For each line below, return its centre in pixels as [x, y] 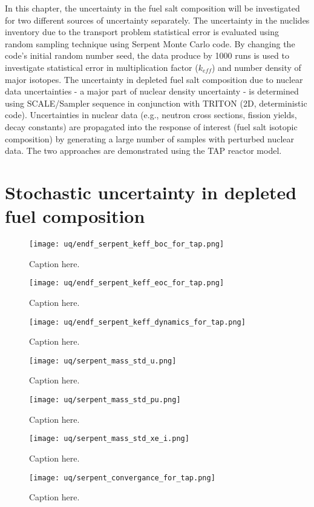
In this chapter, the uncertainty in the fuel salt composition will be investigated [152, 8]
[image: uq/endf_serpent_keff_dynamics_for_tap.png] [137, 322]
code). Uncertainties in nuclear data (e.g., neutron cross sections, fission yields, [151, 115]
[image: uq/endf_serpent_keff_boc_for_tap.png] [127, 244]
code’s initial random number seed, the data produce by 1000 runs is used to [147, 55]
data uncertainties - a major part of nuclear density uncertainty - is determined [152, 91]
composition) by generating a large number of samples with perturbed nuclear [150, 138]
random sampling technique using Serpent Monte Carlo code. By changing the [150, 43]
